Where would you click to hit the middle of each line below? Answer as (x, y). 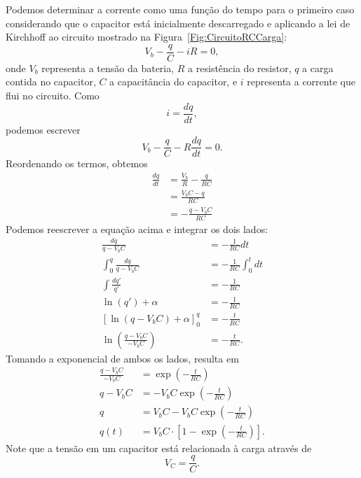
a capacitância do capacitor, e (173, 82)
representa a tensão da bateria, (108, 68)
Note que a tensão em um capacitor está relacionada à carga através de (159, 448)
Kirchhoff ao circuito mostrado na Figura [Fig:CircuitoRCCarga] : (147, 37)
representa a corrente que (301, 82)
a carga (318, 68)
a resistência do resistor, (240, 68)
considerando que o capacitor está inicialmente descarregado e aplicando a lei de (178, 23)
